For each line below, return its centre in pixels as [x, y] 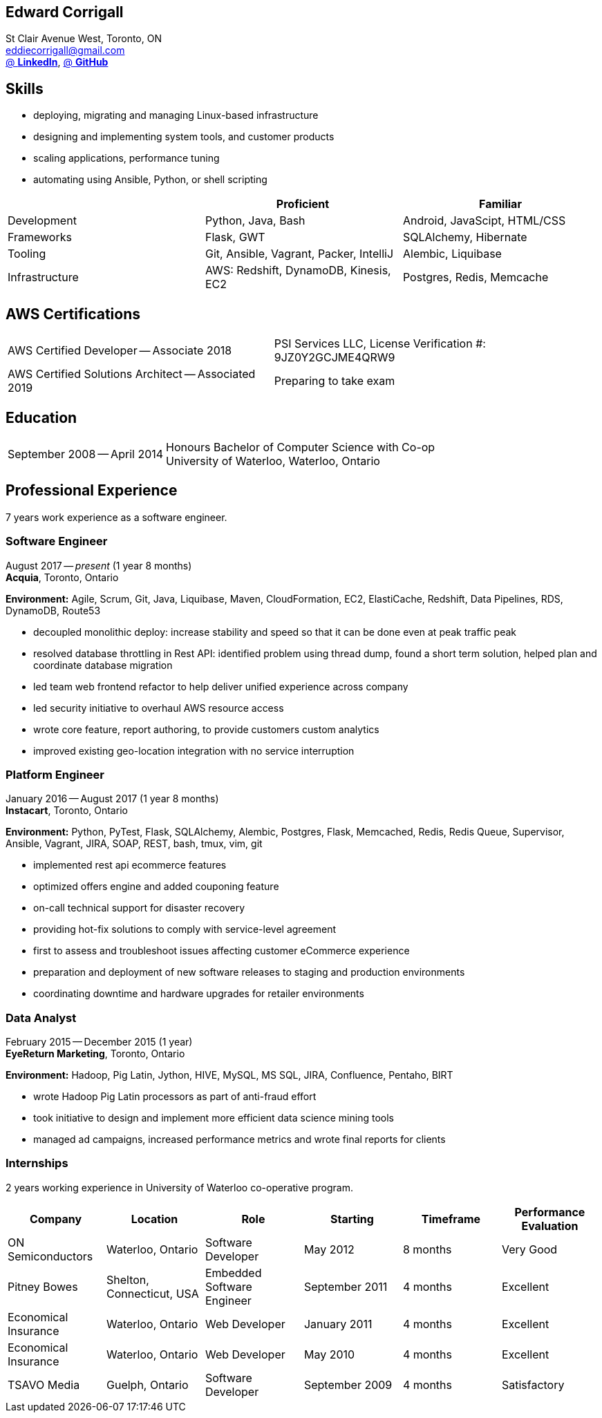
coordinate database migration [103, 665]
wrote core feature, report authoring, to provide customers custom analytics [206, 729]
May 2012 [329, 1249]
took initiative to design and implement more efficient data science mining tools [214, 1118]
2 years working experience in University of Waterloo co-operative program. [179, 1187]
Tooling [27, 254]
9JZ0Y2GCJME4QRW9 [335, 358]
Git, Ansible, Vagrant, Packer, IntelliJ [299, 254]
